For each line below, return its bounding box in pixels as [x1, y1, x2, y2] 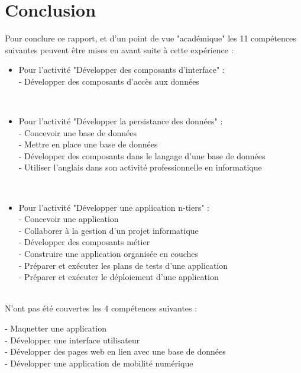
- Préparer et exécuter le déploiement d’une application [18, 271, 219, 283]
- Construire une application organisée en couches [18, 247, 199, 260]
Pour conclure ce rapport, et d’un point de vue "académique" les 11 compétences [5, 32, 296, 44]
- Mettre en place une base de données [18, 138, 158, 150]
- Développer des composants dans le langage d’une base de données [18, 149, 266, 162]
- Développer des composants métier [18, 236, 150, 248]
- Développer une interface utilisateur [5, 333, 140, 346]
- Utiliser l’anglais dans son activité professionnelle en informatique [18, 161, 262, 173]
